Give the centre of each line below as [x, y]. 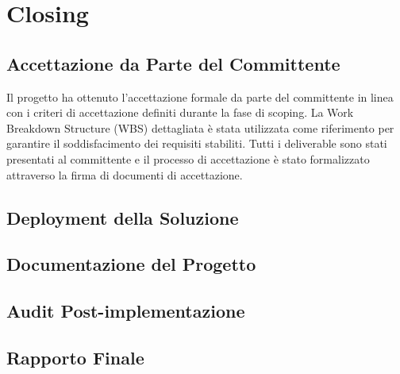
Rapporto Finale [75, 357]
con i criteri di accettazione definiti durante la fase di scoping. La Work [180, 112]
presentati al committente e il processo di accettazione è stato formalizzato [188, 158]
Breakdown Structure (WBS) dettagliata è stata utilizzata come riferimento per [200, 127]
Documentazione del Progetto [131, 264]
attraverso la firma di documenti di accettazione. [125, 174]
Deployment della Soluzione [123, 217]
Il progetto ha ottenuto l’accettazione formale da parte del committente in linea [200, 96]
